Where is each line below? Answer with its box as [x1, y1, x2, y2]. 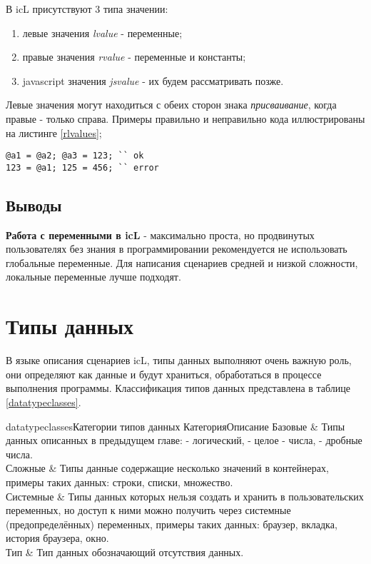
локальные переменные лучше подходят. [6, 269, 181, 284]
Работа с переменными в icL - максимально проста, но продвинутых [6, 227, 315, 242]
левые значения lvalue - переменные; [22, 25, 183, 40]
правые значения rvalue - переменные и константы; [22, 49, 246, 64]
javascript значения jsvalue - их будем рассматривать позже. [22, 73, 284, 88]
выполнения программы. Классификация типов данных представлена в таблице [6, 381, 350, 396]
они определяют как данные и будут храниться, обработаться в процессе [6, 366, 322, 381]
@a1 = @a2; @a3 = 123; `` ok [6, 151, 144, 161]
